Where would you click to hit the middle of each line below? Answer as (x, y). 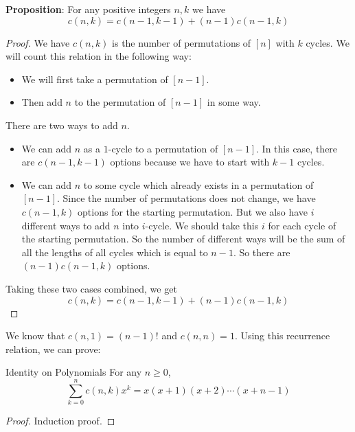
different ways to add (66, 225)
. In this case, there (297, 148)
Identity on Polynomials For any (74, 372)
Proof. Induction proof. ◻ (60, 420)
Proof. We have (38, 42)
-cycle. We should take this (202, 225)
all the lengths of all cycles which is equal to (115, 252)
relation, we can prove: (53, 349)
